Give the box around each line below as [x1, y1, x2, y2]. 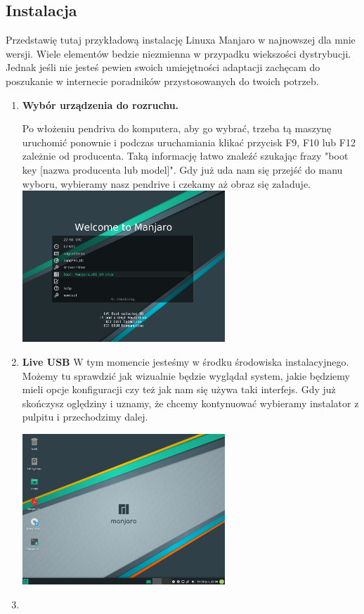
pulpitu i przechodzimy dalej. [22, 409, 148, 424]
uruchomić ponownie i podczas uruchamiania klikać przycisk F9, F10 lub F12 [22, 134, 356, 149]
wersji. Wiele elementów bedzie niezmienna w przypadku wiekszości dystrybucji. [6, 46, 351, 60]
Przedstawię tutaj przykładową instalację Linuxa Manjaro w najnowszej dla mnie [6, 32, 356, 47]
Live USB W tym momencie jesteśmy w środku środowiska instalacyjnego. [22, 354, 349, 369]
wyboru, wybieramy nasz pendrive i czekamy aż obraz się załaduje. [22, 176, 311, 191]
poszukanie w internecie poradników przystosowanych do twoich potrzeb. [6, 73, 319, 88]
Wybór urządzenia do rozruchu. [22, 97, 179, 112]
